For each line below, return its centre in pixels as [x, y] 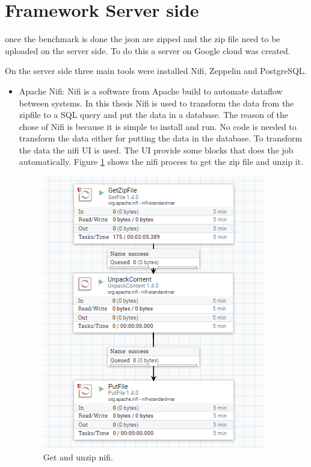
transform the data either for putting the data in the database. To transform [161, 138]
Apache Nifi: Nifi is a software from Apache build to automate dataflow [151, 91]
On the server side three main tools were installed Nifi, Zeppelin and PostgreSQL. [156, 71]
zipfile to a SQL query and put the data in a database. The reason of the [154, 115]
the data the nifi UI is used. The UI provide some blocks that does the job [156, 150]
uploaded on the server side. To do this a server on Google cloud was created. [148, 50]
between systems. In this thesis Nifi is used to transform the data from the [156, 103]
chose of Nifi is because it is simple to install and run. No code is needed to [158, 126]
